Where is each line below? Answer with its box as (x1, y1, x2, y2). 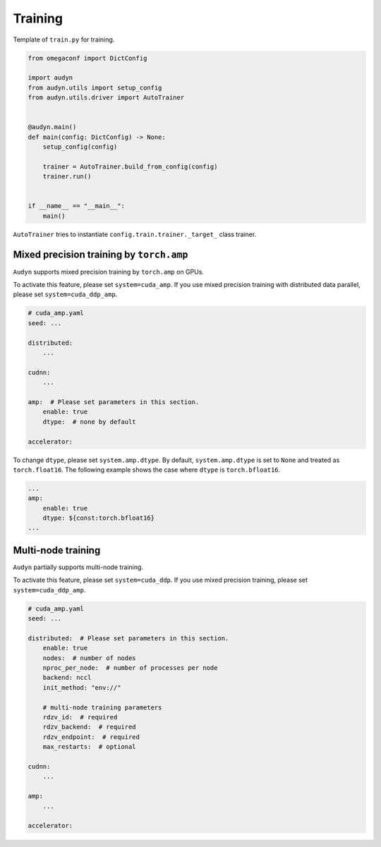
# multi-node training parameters (42, 703, 162, 712)
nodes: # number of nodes (42, 654, 137, 662)
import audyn (28, 74, 73, 82)
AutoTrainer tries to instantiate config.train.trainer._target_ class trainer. (13, 230, 257, 238)
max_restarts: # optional (42, 743, 137, 751)
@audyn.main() (28, 123, 77, 131)
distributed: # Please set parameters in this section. (28, 634, 229, 642)
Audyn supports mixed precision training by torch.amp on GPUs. (13, 267, 205, 276)
